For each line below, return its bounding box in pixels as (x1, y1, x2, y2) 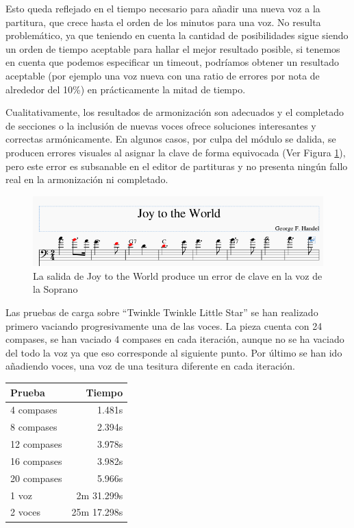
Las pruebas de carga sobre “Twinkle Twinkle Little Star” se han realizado (5, 305, 318, 320)
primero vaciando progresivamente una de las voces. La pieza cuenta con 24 (5, 318, 323, 333)
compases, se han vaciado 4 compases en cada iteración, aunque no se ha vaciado (5, 332, 344, 346)
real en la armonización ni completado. (5, 172, 168, 187)
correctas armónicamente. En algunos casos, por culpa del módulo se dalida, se (5, 132, 336, 146)
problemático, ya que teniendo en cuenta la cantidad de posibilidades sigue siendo (5, 28, 349, 43)
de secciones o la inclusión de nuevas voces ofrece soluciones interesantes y (5, 118, 316, 132)
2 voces (10, 505, 41, 519)
